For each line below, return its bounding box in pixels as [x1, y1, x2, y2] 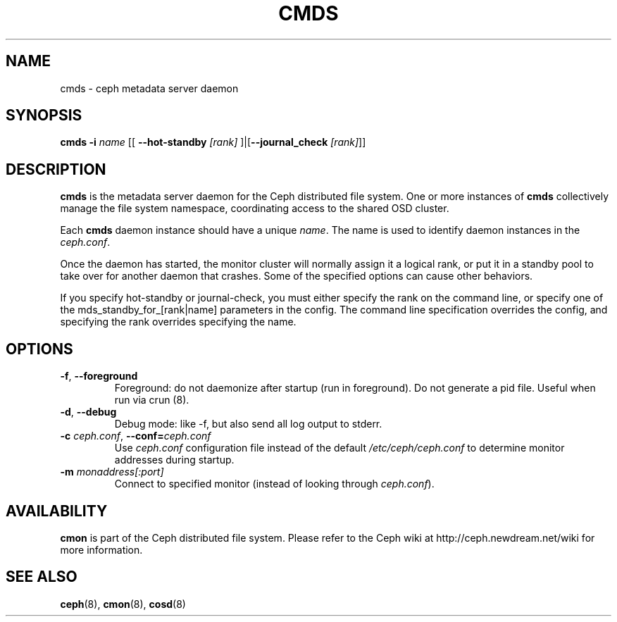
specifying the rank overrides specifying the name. [60, 316, 297, 328]
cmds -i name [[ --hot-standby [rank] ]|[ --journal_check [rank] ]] [60, 136, 366, 149]
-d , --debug [60, 406, 117, 418]
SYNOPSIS [6, 106, 82, 125]
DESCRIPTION [6, 160, 106, 178]
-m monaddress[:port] [60, 466, 164, 478]
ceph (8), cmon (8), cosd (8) [60, 597, 186, 610]
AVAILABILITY [6, 502, 108, 520]
